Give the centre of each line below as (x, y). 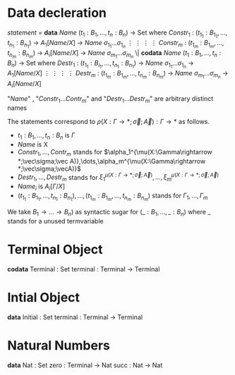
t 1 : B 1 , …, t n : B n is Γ (46, 136)
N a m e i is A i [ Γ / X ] (41, 187)
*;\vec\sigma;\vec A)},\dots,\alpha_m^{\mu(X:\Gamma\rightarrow (112, 161)
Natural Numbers (59, 345)
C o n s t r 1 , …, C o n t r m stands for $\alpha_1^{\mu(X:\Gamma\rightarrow (115, 153)
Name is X (32, 144)
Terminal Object (55, 250)
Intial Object (43, 298)
